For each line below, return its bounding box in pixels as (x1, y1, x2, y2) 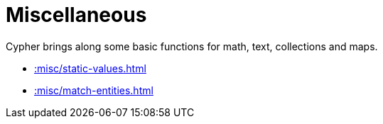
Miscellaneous (6, 3, 147, 27)
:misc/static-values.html (34, 62, 146, 74)
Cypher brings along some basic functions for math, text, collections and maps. (6, 40, 378, 52)
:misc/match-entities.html (34, 84, 153, 96)
